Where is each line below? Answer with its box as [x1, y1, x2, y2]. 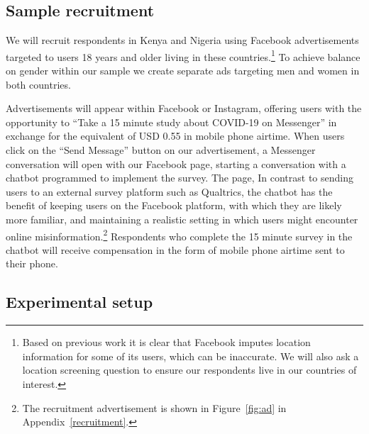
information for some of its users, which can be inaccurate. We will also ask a [22, 348, 359, 363]
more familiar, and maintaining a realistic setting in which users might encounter [6, 211, 358, 226]
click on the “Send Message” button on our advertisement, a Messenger [6, 143, 316, 157]
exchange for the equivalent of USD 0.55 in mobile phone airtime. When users [6, 128, 345, 143]
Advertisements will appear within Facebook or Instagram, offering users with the [6, 101, 362, 116]
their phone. [6, 256, 58, 271]
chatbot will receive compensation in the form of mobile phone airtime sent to [6, 242, 345, 257]
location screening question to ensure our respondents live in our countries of [22, 362, 357, 377]
